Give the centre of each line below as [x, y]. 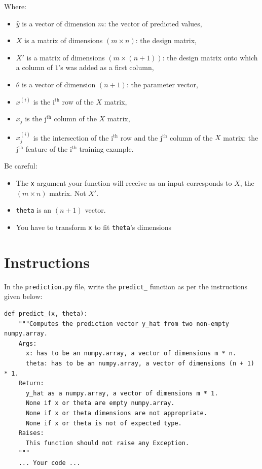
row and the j [141, 137]
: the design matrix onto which [210, 57]
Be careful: [21, 166]
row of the [78, 101]
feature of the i [49, 148]
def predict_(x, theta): [46, 313]
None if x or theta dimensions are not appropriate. [116, 413]
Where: [15, 6]
